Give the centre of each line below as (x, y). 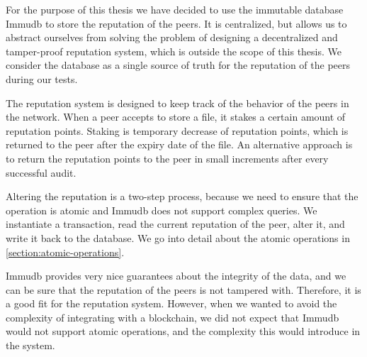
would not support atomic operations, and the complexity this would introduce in (183, 331)
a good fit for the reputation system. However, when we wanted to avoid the (171, 303)
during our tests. (42, 78)
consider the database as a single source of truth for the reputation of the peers (178, 65)
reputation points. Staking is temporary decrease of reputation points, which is (177, 130)
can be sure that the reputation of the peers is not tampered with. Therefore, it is (183, 289)
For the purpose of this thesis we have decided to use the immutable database (175, 9)
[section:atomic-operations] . (65, 252)
